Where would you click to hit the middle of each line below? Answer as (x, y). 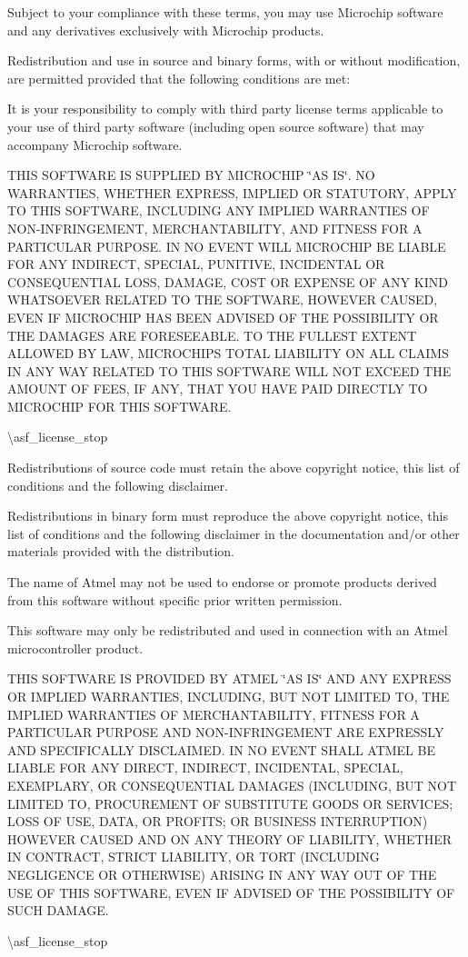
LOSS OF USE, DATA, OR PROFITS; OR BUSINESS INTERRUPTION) (218, 821)
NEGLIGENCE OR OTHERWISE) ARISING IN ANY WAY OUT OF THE (222, 874)
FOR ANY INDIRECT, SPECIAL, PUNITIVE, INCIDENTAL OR (196, 264)
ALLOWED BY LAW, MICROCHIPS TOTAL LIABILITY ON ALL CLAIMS (228, 353)
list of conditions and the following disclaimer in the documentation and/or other (234, 533)
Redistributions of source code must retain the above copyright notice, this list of (234, 468)
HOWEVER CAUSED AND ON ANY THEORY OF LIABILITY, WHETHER (230, 838)
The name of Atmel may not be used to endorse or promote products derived (222, 582)
